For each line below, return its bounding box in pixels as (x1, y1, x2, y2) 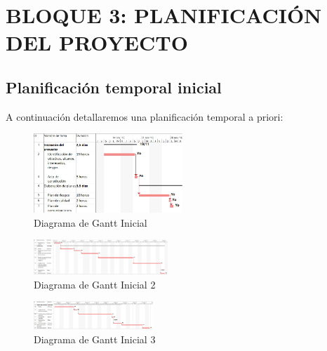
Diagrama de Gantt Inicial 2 (34, 277, 156, 291)
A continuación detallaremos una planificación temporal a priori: (6, 109, 283, 124)
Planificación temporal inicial (6, 76, 222, 98)
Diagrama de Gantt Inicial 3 (34, 331, 156, 346)
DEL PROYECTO (6, 28, 188, 57)
